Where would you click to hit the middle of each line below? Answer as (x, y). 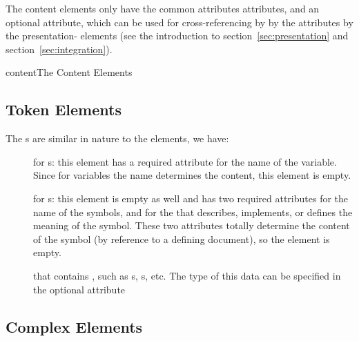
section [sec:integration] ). (59, 49)
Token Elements (64, 109)
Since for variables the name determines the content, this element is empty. (192, 175)
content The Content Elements (69, 72)
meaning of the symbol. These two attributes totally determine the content (192, 225)
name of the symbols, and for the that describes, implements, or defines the (193, 212)
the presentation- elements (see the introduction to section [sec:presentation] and (177, 36)
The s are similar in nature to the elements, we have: (117, 138)
